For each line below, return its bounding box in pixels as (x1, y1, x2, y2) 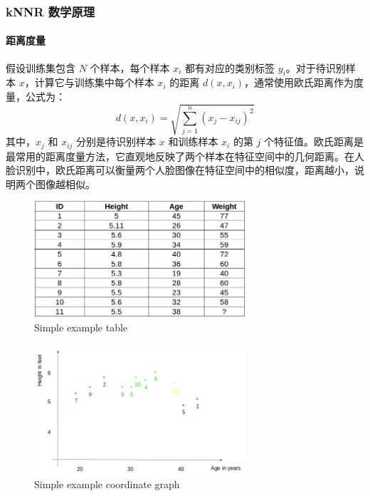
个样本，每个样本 (90, 60, 170, 75)
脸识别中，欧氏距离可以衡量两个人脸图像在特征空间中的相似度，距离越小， (6, 162, 354, 177)
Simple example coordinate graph (34, 476, 180, 491)
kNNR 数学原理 (6, 2, 95, 20)
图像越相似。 (35, 176, 95, 191)
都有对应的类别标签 (185, 60, 275, 75)
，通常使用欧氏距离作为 (244, 75, 354, 90)
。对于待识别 (285, 60, 346, 75)
